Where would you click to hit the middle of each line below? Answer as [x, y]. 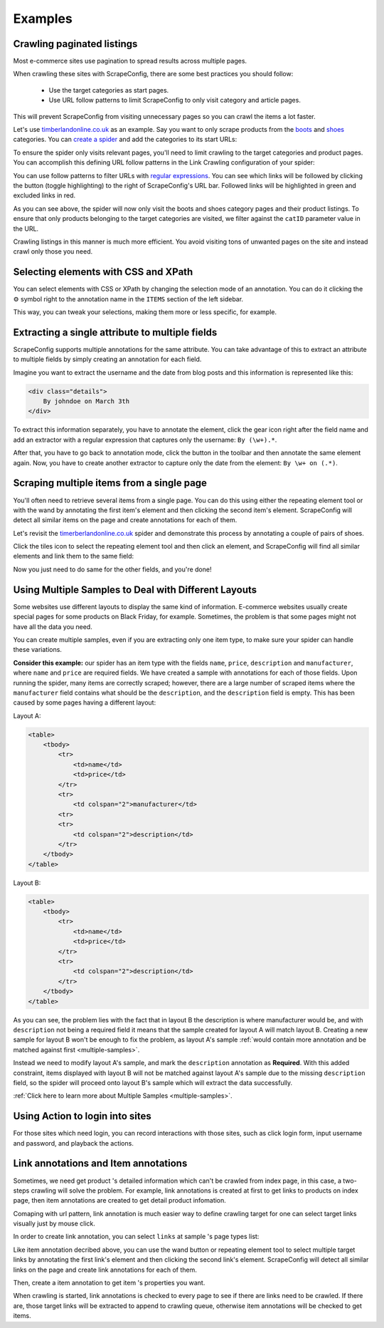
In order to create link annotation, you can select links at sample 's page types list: [136, 1237]
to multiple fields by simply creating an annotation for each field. [107, 359]
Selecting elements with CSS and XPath [103, 272]
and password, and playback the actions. [74, 1143]
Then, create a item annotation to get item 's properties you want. [109, 1283]
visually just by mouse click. [54, 1224]
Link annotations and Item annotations [100, 1164]
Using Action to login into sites [82, 1116]
